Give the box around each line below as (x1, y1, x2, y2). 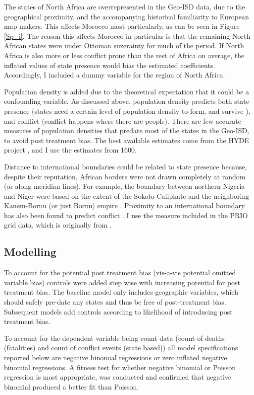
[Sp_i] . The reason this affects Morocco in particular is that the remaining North (4, 30, 251, 41)
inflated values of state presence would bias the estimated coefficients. (4, 60, 215, 70)
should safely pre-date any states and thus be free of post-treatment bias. (4, 297, 226, 307)
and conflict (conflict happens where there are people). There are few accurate (4, 115, 242, 126)
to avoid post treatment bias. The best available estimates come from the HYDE (4, 135, 249, 145)
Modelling (4, 244, 56, 259)
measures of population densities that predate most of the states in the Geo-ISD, (4, 125, 250, 136)
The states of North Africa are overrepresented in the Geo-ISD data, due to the (4, 1, 245, 11)
